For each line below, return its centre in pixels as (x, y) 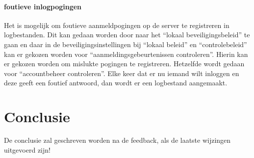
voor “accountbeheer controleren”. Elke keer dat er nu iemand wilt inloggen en (122, 73)
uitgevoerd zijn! (27, 149)
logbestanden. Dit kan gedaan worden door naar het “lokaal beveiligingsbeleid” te (127, 35)
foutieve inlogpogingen (43, 6)
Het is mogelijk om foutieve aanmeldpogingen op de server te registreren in (117, 25)
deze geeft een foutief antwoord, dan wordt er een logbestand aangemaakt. (116, 83)
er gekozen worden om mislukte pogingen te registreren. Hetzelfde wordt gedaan (124, 64)
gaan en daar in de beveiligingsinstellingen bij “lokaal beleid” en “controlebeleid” (126, 44)
